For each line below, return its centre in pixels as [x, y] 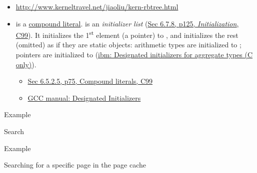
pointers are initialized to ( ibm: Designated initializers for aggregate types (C [134, 55]
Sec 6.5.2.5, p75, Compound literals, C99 [90, 81]
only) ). [26, 64]
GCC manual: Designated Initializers [84, 97]
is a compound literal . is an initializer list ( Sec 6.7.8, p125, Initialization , [127, 23]
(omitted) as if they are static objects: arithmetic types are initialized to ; [128, 45]
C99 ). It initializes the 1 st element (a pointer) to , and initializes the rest [127, 34]
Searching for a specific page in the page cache [75, 165]
